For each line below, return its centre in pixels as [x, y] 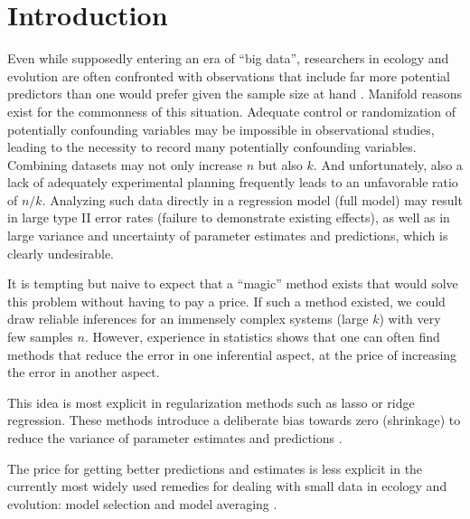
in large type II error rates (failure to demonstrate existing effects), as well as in [229, 217]
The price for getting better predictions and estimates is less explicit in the [215, 468]
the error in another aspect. [84, 372]
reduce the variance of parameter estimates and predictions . [175, 438]
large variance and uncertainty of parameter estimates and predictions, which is [228, 236]
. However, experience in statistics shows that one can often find [262, 337]
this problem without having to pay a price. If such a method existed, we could [226, 301]
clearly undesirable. [61, 253]
